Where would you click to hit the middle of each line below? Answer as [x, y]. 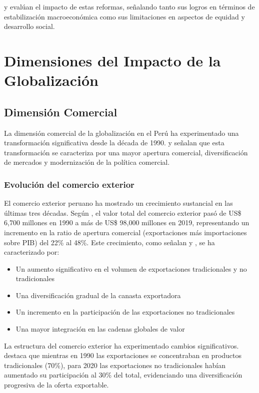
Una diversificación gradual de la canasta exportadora [98, 295]
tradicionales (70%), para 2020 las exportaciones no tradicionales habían [115, 365]
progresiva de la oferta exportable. [56, 385]
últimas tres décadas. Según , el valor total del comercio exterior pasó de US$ [123, 212]
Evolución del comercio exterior [69, 184]
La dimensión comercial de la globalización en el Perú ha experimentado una [121, 133]
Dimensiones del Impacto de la [112, 60]
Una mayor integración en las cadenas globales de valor [100, 329]
